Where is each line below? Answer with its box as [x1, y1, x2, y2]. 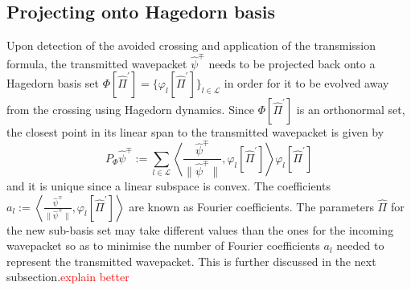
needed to [336, 237, 384, 254]
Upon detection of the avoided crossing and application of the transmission [6, 37, 376, 54]
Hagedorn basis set [6, 75, 99, 92]
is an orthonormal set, [296, 101, 405, 118]
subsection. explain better [6, 268, 129, 285]
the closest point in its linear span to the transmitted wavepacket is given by [6, 124, 384, 141]
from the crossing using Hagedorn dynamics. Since [6, 101, 255, 118]
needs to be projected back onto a [208, 55, 376, 71]
